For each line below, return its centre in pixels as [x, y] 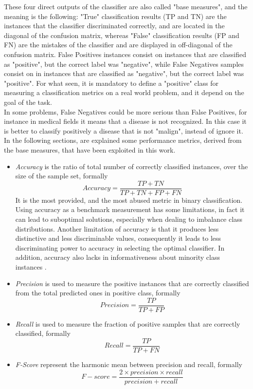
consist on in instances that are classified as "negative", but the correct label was [124, 73]
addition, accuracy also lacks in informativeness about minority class [117, 257]
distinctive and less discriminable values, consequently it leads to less [118, 238]
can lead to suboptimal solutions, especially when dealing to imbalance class [129, 219]
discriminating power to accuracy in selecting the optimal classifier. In [120, 247]
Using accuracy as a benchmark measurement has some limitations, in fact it [130, 209]
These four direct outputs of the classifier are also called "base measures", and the [126, 6]
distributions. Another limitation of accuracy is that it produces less [117, 228]
